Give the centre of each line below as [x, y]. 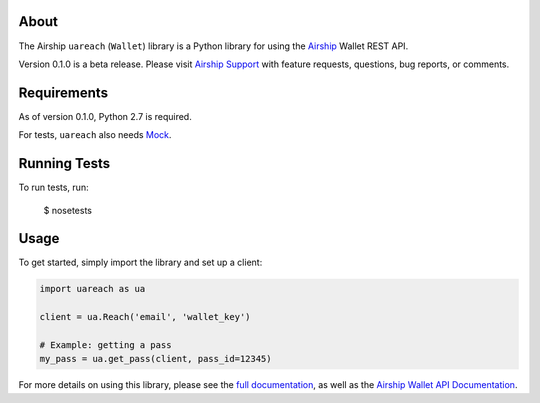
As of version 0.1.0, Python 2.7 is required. [105, 116]
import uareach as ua [92, 289]
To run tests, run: [53, 187]
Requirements [63, 92]
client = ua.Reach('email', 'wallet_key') [145, 317]
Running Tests [64, 163]
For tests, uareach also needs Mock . [95, 135]
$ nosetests [67, 210]
